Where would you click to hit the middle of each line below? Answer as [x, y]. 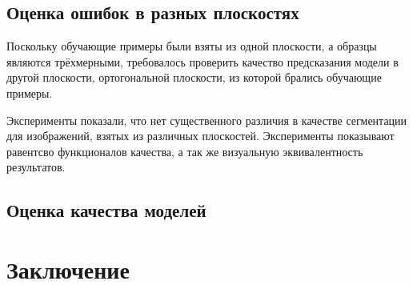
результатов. [36, 167]
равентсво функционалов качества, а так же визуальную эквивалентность [185, 151]
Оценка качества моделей [106, 210]
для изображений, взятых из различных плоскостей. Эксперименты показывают [200, 136]
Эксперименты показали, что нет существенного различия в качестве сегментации [207, 120]
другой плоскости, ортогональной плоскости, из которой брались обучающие [194, 77]
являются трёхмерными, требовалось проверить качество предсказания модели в [202, 61]
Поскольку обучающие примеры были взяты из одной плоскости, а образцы [192, 46]
